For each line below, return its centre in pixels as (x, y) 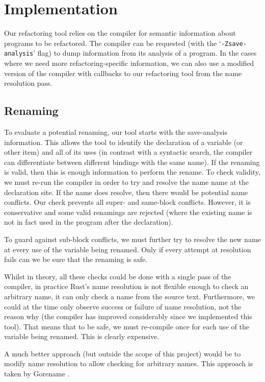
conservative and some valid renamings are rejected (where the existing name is (128, 212)
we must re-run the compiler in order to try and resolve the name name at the (126, 182)
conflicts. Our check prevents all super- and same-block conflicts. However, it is (127, 202)
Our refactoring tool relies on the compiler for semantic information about (120, 33)
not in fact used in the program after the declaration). (89, 222)
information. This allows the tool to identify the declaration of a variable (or (124, 142)
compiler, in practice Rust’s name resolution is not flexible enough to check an (126, 286)
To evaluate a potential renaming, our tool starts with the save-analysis (116, 132)
